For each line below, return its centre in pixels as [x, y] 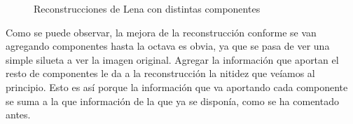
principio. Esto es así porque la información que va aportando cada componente [177, 87]
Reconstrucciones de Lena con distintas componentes [147, 8]
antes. [18, 115]
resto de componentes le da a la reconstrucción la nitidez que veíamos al [160, 73]
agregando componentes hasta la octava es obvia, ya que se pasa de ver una [168, 46]
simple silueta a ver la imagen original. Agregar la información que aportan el [172, 59]
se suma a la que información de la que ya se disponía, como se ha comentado [172, 101]
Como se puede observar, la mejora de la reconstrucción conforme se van [161, 32]
